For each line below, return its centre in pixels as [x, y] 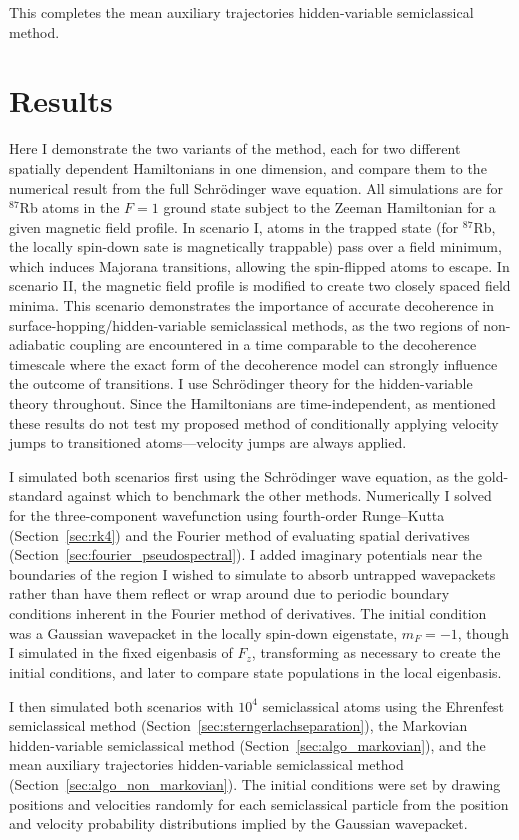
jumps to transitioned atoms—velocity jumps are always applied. [208, 442]
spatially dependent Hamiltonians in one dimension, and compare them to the [248, 167]
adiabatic [37, 344]
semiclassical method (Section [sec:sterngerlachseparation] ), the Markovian [238, 725]
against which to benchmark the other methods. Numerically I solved [279, 495]
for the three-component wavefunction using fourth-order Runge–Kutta [227, 515]
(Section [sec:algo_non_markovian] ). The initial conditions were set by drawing [255, 783]
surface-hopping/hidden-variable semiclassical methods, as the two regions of [244, 324]
